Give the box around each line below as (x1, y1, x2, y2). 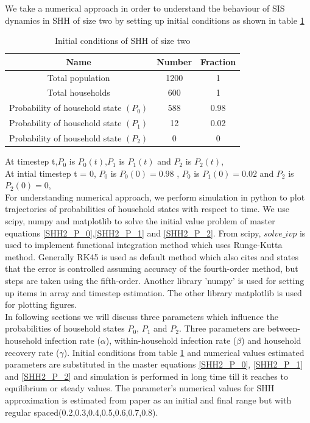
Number (157, 55, 192, 68)
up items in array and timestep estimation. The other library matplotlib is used (5, 286, 302, 299)
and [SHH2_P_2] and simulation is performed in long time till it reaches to (5, 369, 288, 382)
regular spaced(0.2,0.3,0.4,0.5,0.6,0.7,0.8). (5, 405, 158, 418)
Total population (47, 71, 110, 84)
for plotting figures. (5, 298, 77, 311)
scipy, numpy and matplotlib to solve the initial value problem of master (5, 215, 275, 227)
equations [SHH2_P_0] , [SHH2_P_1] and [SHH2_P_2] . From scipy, (5, 226, 261, 239)
